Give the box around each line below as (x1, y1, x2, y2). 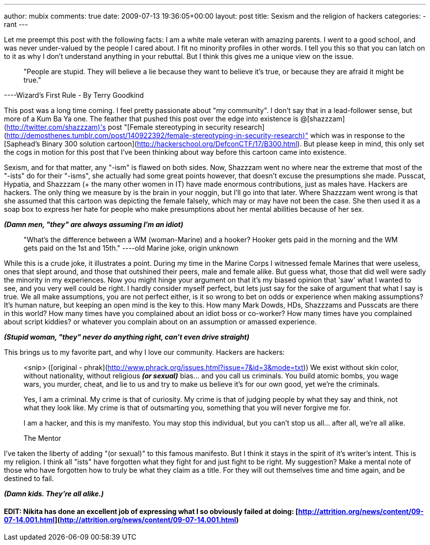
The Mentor (24, 434, 61, 442)
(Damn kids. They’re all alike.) (4, 489, 104, 498)
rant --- (4, 20, 28, 29)
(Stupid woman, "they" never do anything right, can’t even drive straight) (4, 333, 249, 341)
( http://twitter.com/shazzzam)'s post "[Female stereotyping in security (4, 123, 232, 131)
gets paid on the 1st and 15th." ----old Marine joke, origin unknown (24, 244, 239, 252)
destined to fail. (4, 474, 54, 483)
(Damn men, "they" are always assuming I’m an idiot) (4, 220, 184, 229)
